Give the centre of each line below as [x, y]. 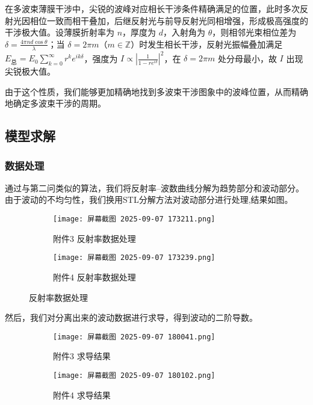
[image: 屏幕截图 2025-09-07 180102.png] [134, 376]
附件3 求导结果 [82, 356]
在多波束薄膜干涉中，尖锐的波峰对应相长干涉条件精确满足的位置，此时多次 [152, 8]
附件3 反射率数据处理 [95, 238]
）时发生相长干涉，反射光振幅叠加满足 [207, 44]
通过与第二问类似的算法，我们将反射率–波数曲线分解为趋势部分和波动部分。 [154, 187]
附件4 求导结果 [82, 394]
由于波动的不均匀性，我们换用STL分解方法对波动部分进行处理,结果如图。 [149, 199]
